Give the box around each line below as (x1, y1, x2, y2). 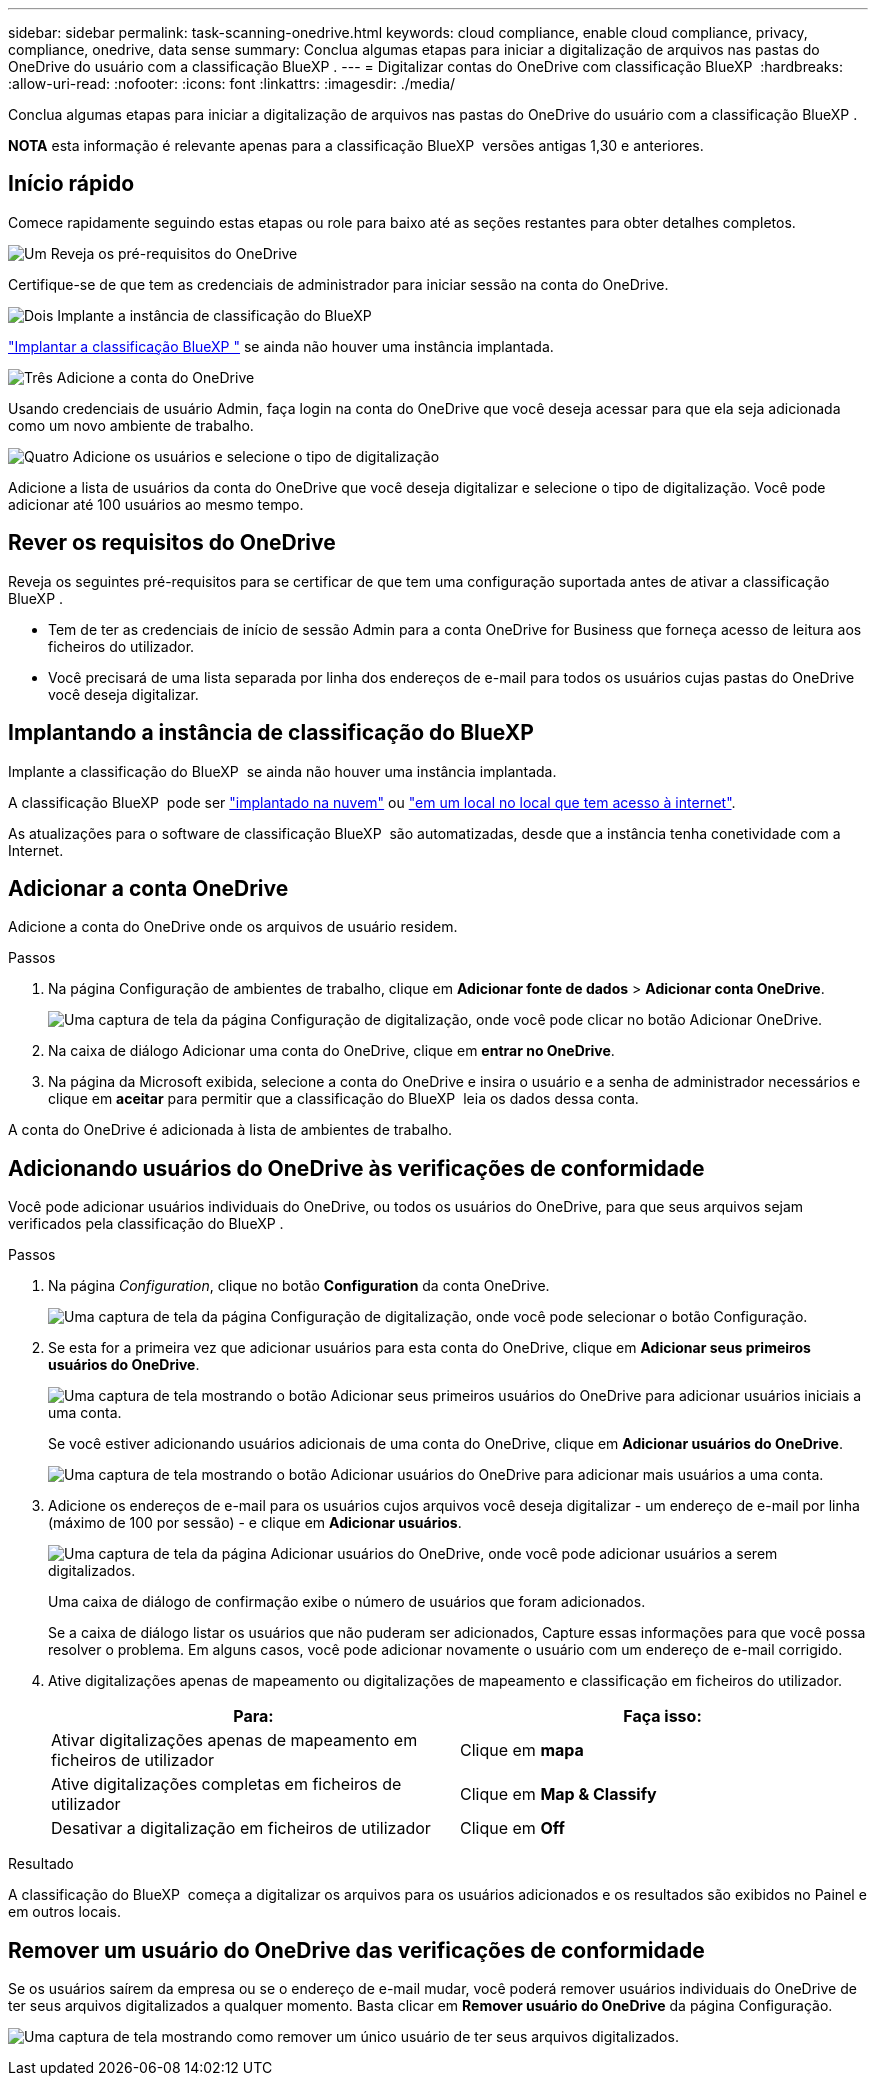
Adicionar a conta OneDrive (8, 875, 289, 901)
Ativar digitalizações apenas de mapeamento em (51, 1730, 418, 1751)
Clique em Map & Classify (460, 1784, 657, 1805)
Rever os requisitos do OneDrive (8, 530, 336, 556)
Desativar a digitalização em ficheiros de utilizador (51, 1818, 431, 1839)
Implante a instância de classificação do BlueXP (57, 306, 372, 324)
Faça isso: (623, 1706, 702, 1727)
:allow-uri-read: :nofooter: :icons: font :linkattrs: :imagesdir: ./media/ (8, 75, 456, 92)
